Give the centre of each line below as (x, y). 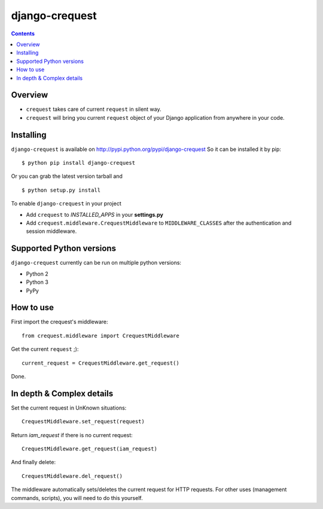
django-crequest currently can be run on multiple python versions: (96, 263)
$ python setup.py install (61, 190)
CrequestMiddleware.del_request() (72, 476)
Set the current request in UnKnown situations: (69, 408)
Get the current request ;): (45, 349)
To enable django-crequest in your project (66, 204)
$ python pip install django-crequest (79, 163)
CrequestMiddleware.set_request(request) (83, 422)
